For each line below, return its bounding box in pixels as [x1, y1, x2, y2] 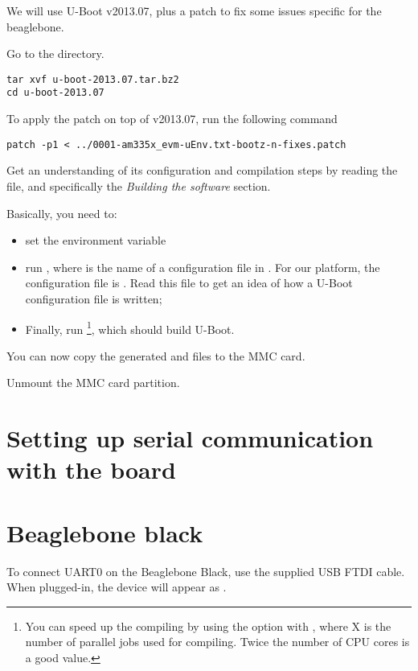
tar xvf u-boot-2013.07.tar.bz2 [6, 73, 179, 85]
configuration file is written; [25, 290, 162, 307]
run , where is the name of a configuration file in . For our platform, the [25, 258, 380, 275]
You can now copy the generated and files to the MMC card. [6, 347, 305, 364]
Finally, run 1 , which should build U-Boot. [25, 318, 235, 337]
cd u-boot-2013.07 [6, 87, 104, 99]
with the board [6, 453, 176, 486]
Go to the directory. [6, 45, 104, 62]
